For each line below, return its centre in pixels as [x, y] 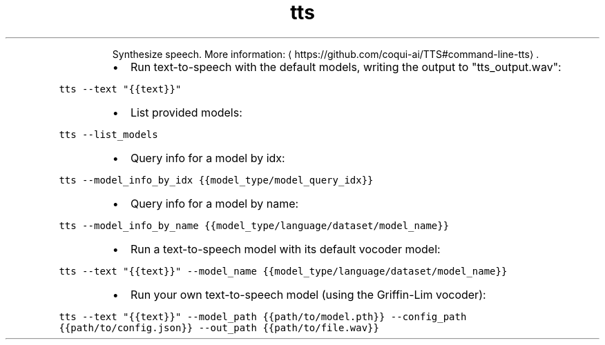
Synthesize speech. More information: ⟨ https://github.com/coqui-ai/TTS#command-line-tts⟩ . [326, 54]
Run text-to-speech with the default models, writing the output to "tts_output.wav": [346, 67]
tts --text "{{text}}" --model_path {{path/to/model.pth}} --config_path [263, 316]
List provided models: [186, 112]
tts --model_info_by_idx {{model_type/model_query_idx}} [216, 180]
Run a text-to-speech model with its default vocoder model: [285, 249]
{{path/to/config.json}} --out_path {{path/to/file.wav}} [219, 327]
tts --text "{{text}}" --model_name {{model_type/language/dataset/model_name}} [283, 271]
